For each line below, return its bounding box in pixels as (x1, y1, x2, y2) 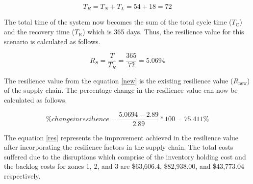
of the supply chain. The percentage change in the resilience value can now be (4, 85, 238, 95)
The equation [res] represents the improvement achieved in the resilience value (4, 132, 239, 142)
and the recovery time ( (4, 26, 75, 37)
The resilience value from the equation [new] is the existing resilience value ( (4, 75, 233, 85)
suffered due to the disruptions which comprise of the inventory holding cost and (4, 151, 246, 161)
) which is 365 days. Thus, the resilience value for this (82, 26, 244, 37)
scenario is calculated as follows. (4, 36, 101, 46)
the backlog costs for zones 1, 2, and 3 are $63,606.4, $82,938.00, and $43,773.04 (4, 161, 244, 171)
